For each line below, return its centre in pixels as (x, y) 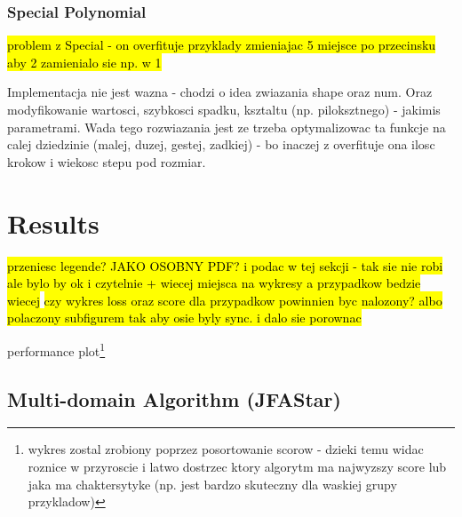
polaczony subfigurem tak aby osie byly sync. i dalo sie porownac (184, 318)
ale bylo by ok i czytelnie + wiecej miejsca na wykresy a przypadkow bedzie (214, 283)
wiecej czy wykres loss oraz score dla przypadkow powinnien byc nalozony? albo (225, 300)
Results (53, 223)
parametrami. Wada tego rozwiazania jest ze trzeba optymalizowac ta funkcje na (227, 127)
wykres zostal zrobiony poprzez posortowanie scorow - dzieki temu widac (226, 449)
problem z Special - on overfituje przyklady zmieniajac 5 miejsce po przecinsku (222, 45)
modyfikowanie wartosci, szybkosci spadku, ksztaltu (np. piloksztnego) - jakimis (224, 109)
